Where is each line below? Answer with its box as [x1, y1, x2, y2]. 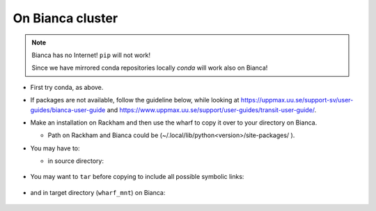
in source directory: [47, 157, 104, 165]
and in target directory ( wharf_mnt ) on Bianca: [30, 188, 166, 196]
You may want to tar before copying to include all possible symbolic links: [30, 173, 244, 181]
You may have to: [30, 143, 80, 153]
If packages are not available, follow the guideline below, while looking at [30, 96, 240, 104]
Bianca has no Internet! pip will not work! [31, 51, 151, 59]
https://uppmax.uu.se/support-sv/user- [240, 96, 354, 104]
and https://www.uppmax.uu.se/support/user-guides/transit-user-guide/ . [107, 105, 317, 114]
